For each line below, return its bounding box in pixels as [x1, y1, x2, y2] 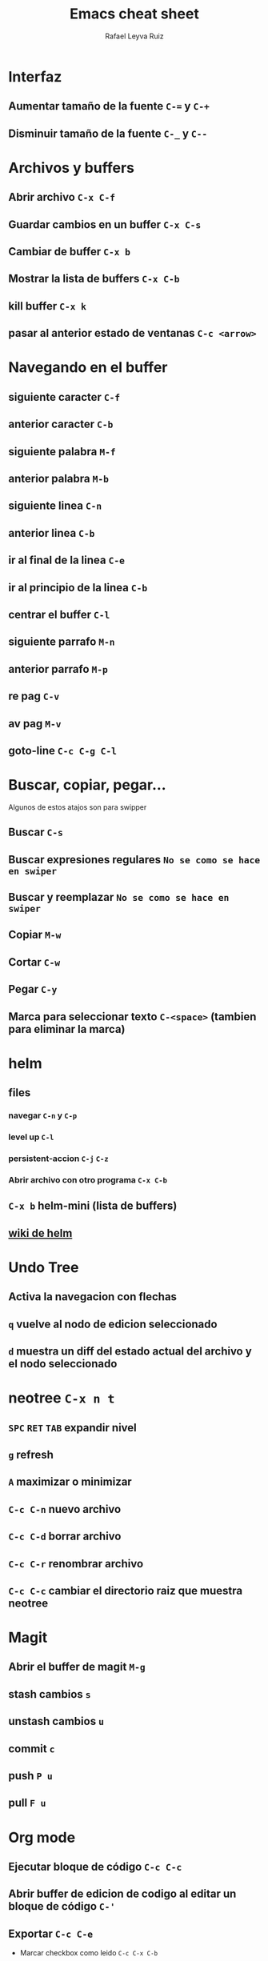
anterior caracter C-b [8, 418, 114, 431]
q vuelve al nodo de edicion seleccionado [8, 1317, 218, 1331]
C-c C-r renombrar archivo [8, 1557, 144, 1571]
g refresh [8, 1447, 54, 1461]
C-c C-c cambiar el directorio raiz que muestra [8, 1583, 242, 1597]
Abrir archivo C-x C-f [8, 190, 116, 204]
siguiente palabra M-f [8, 445, 116, 458]
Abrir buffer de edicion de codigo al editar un [8, 1887, 237, 1901]
